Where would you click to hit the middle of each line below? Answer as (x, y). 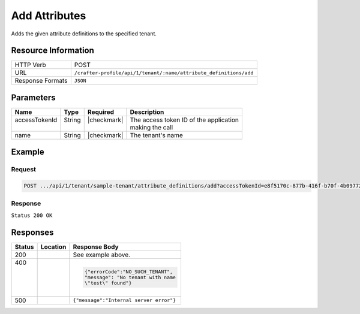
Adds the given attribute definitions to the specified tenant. (84, 34)
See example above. (102, 255)
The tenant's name (156, 135)
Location (53, 247)
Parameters (33, 97)
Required (100, 112)
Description (147, 112)
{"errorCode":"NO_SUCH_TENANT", (129, 272)
